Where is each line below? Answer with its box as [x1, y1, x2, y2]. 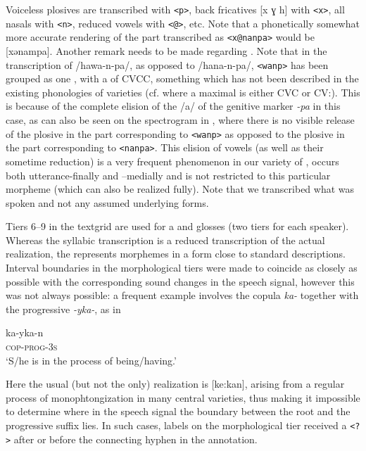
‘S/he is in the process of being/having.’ [6, 352, 177, 367]
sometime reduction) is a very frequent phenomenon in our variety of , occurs [6, 153, 339, 168]
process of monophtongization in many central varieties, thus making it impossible [6, 390, 360, 405]
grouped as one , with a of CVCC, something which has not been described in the [6, 71, 359, 86]
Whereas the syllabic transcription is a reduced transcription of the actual [6, 232, 325, 247]
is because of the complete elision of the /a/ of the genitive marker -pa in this [6, 99, 341, 113]
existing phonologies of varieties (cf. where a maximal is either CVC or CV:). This [6, 84, 360, 99]
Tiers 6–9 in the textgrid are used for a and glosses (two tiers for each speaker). [6, 219, 349, 234]
